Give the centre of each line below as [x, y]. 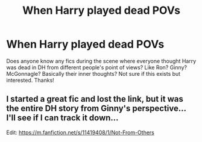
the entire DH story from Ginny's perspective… [96, 109]
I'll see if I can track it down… [62, 118]
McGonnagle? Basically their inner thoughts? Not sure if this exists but [93, 73]
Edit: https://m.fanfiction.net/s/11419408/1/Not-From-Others [80, 132]
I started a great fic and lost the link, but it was [95, 99]
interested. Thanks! [30, 80]
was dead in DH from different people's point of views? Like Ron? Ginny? [97, 67]
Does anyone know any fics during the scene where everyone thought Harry [101, 61]
